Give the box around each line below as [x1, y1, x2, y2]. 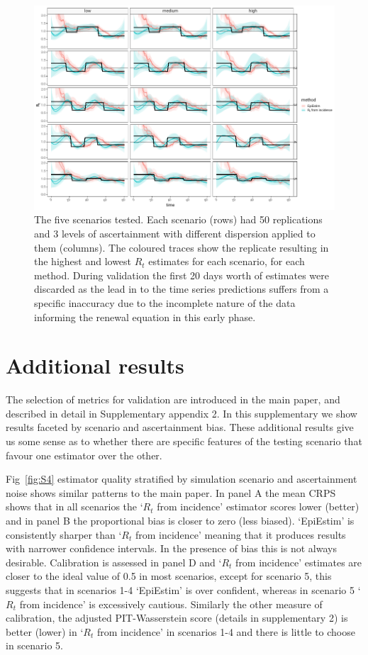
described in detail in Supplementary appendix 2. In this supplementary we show [6, 405, 357, 420]
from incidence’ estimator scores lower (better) [157, 499, 359, 514]
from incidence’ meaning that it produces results [135, 527, 346, 542]
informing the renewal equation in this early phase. [34, 309, 256, 324]
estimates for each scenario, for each [148, 254, 305, 269]
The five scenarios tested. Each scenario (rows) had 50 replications [34, 212, 323, 227]
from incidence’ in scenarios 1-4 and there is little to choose [96, 624, 355, 639]
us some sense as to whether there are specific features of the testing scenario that [6, 434, 362, 449]
